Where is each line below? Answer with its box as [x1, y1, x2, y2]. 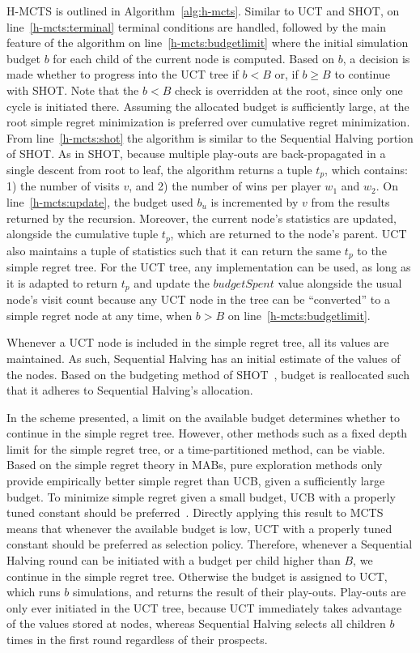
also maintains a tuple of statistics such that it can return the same [6, 241, 342, 258]
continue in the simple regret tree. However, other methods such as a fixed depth [6, 425, 408, 442]
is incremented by [210, 193, 299, 210]
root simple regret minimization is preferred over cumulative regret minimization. [6, 113, 410, 130]
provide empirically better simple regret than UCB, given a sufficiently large [6, 472, 385, 489]
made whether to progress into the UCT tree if [6, 66, 239, 83]
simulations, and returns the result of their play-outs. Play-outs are [72, 583, 406, 600]
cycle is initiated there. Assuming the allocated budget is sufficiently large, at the [6, 97, 409, 114]
